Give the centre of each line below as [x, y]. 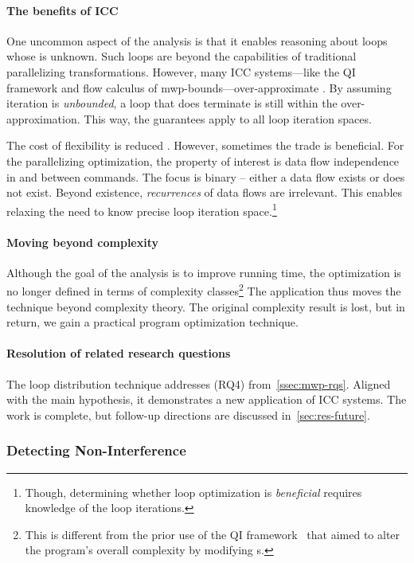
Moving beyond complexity [83, 242]
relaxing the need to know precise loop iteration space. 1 [142, 209]
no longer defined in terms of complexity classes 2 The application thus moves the [204, 290]
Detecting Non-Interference [96, 450]
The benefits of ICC [62, 10]
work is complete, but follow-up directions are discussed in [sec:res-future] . [188, 414]
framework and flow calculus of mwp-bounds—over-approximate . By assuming [199, 87]
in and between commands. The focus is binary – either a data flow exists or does [206, 176]
